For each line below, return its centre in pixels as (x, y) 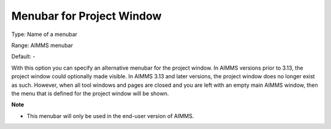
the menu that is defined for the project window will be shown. (90, 93)
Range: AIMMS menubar (42, 45)
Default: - (23, 57)
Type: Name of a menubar (44, 34)
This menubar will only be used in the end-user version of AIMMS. (110, 116)
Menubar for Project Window (86, 16)
